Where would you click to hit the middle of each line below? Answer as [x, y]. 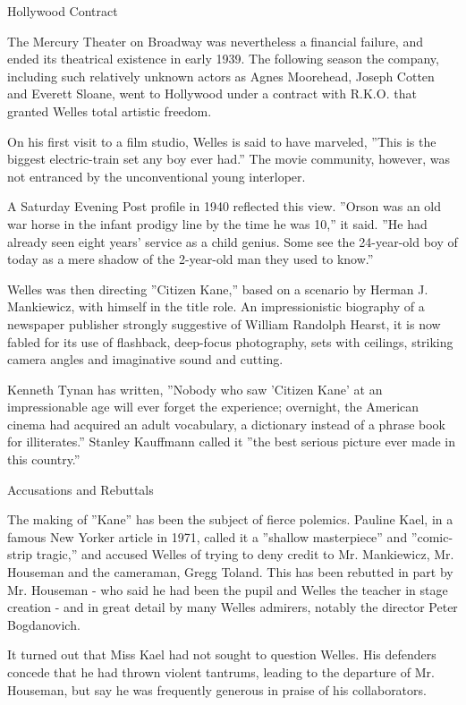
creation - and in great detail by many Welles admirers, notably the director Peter [233, 607]
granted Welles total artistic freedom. [110, 110]
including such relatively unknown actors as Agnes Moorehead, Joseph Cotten [221, 76]
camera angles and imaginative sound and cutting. [145, 359]
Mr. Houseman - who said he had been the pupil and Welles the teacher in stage [228, 589]
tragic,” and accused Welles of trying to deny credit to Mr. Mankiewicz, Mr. [245, 554]
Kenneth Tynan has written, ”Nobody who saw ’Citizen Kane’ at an [195, 389]
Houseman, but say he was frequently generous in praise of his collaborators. [217, 689]
